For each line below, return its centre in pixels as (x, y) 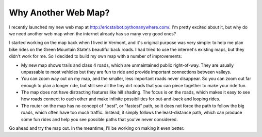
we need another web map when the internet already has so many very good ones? (92, 33)
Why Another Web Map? (59, 13)
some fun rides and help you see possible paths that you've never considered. (99, 119)
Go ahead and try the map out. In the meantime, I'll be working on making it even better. (97, 128)
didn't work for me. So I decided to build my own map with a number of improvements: (96, 56)
